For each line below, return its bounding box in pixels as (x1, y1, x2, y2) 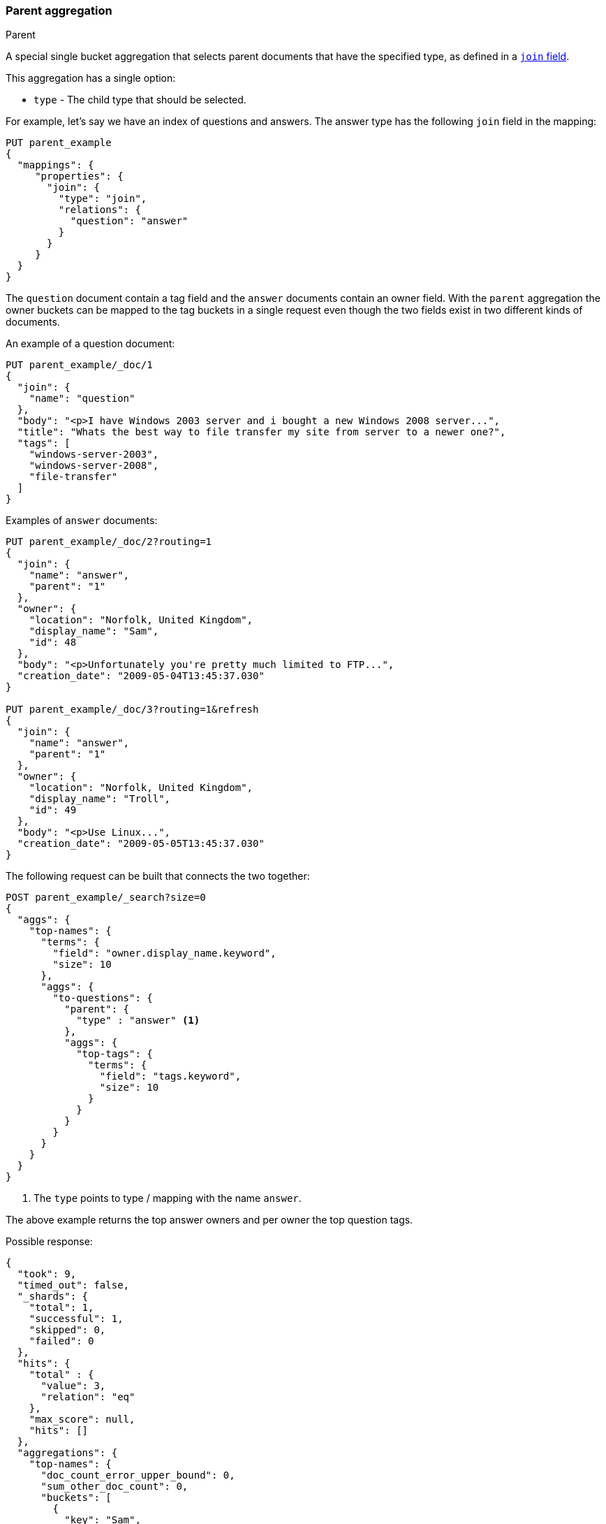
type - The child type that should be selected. (34, 94, 246, 106)
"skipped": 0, (29, 1324, 106, 1336)
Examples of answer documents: (6, 514, 158, 527)
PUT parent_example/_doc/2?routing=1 (6, 536, 212, 548)
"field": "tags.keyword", (99, 1071, 242, 1082)
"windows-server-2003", (29, 449, 159, 460)
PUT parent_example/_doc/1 (6, 359, 153, 371)
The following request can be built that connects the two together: (6, 870, 310, 883)
